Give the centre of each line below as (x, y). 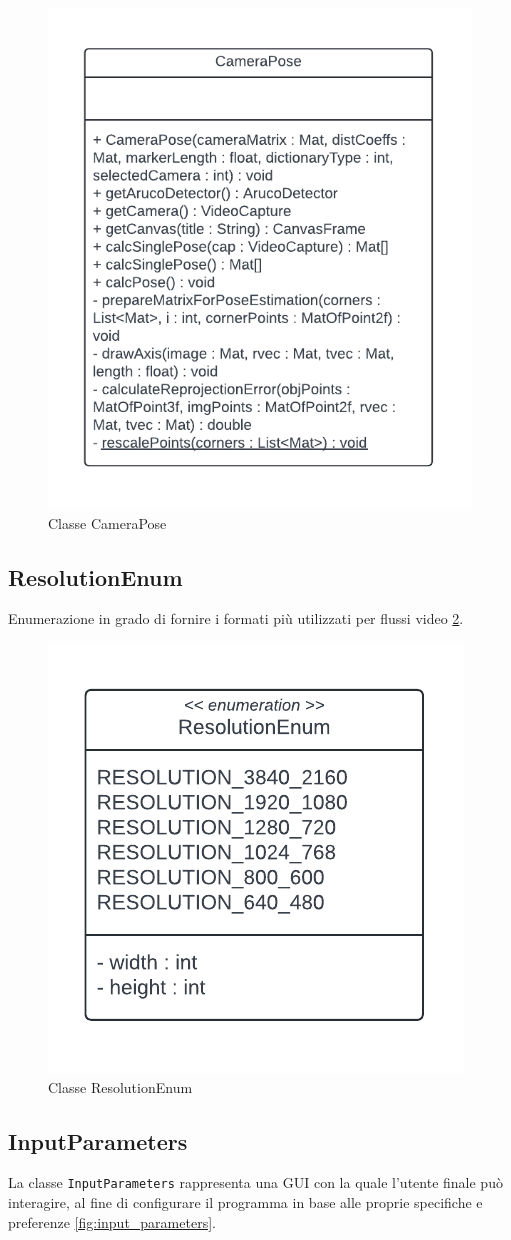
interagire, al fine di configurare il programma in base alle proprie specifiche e (245, 1201)
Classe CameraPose (107, 522)
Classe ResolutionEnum (120, 1086)
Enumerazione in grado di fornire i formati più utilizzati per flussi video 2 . (236, 618)
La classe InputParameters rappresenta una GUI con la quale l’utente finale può (255, 1182)
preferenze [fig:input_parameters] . (112, 1221)
